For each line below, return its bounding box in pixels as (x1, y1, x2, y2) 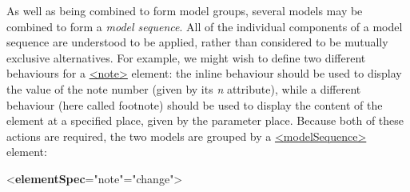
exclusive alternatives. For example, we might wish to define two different (6, 49, 366, 66)
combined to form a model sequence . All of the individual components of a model (6, 18, 403, 34)
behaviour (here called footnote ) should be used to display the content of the (6, 96, 383, 113)
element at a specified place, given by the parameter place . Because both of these (6, 112, 404, 129)
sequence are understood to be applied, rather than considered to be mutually (6, 34, 388, 50)
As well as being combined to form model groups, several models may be (6, 2, 363, 18)
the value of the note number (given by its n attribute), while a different (6, 80, 361, 97)
